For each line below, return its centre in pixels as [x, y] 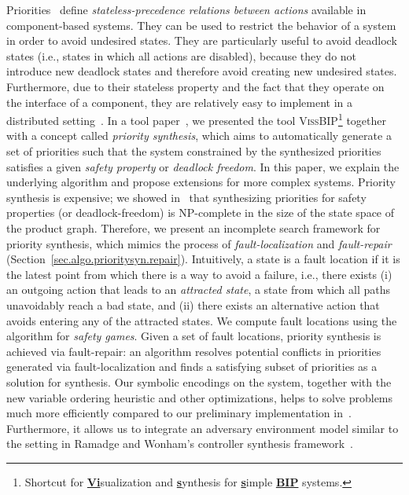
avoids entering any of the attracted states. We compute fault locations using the [202, 320]
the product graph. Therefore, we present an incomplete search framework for [193, 227]
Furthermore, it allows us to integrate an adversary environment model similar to [203, 428]
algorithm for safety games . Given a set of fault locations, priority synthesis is [194, 336]
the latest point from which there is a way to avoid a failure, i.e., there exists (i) [199, 274]
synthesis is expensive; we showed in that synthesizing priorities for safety [186, 197]
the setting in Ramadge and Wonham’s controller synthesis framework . [180, 444]
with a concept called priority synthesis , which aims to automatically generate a [199, 136]
